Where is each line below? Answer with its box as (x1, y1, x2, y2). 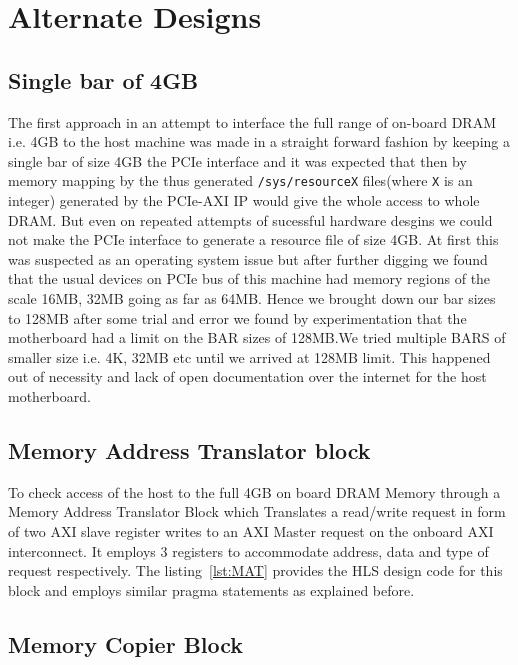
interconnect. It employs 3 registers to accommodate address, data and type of (8, 540, 489, 561)
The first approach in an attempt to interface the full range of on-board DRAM (8, 111, 496, 132)
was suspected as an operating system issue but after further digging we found (8, 248, 488, 269)
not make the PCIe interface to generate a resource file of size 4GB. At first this (8, 229, 499, 250)
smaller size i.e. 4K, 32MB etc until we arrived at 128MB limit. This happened (8, 346, 491, 367)
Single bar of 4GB (8, 64, 199, 95)
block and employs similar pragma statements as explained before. (8, 579, 415, 600)
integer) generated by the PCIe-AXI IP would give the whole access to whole (8, 190, 480, 211)
